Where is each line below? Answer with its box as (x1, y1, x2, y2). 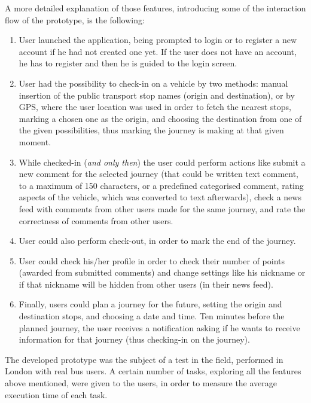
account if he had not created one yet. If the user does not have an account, (19, 45, 297, 57)
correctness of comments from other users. (19, 214, 173, 227)
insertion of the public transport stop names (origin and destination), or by (19, 88, 295, 101)
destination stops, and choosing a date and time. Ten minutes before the (19, 310, 285, 322)
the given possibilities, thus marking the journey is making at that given (19, 124, 284, 136)
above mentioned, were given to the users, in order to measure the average (5, 377, 278, 389)
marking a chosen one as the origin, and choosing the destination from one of (19, 112, 302, 124)
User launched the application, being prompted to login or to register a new (19, 33, 297, 46)
